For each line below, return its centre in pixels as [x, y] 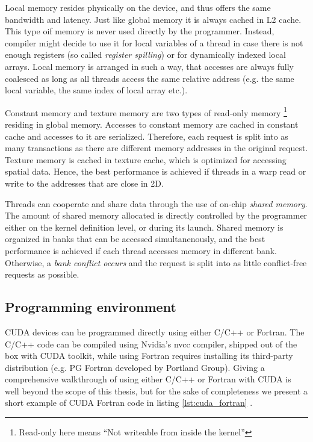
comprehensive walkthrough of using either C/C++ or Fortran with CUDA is [148, 379]
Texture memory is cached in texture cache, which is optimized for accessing [146, 159]
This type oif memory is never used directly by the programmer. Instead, [140, 31]
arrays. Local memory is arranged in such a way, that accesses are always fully [150, 66]
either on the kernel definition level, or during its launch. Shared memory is [144, 227]
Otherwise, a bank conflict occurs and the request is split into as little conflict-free [156, 262]
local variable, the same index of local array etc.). [96, 90]
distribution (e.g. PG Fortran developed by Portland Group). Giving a [135, 367]
